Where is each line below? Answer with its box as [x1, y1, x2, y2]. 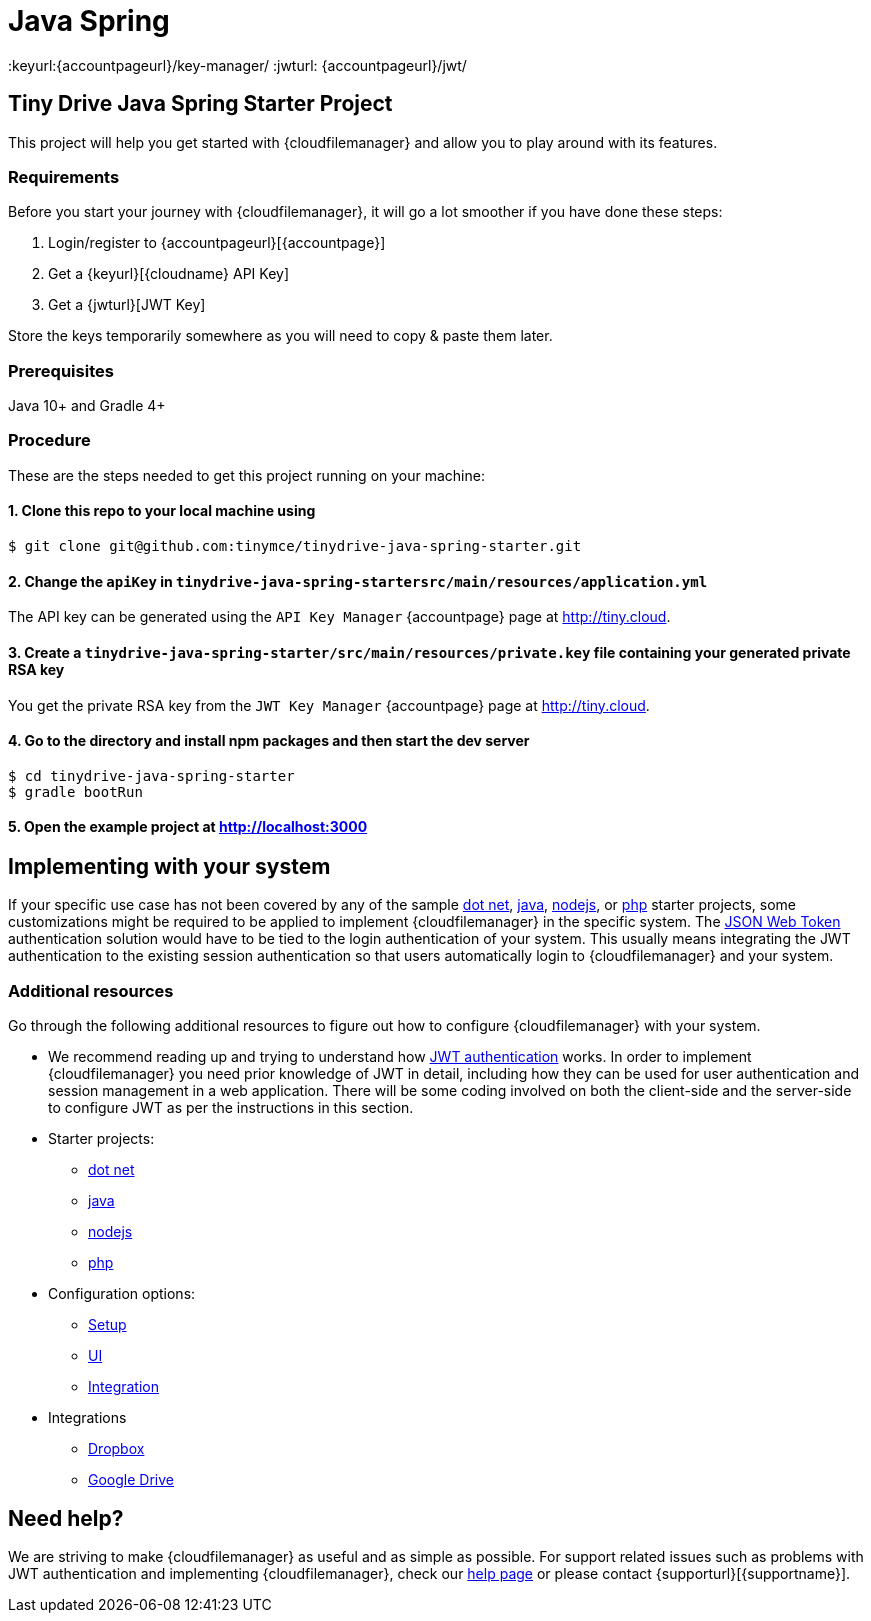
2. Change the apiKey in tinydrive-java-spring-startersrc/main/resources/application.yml [8, 572, 708, 590]
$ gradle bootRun [8, 783, 143, 800]
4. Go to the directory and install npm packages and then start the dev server [8, 732, 530, 750]
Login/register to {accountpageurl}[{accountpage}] [48, 234, 386, 252]
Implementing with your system [8, 853, 331, 879]
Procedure [8, 430, 91, 451]
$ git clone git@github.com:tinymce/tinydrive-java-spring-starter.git [8, 538, 582, 555]
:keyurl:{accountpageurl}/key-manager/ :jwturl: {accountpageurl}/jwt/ [8, 56, 467, 74]
